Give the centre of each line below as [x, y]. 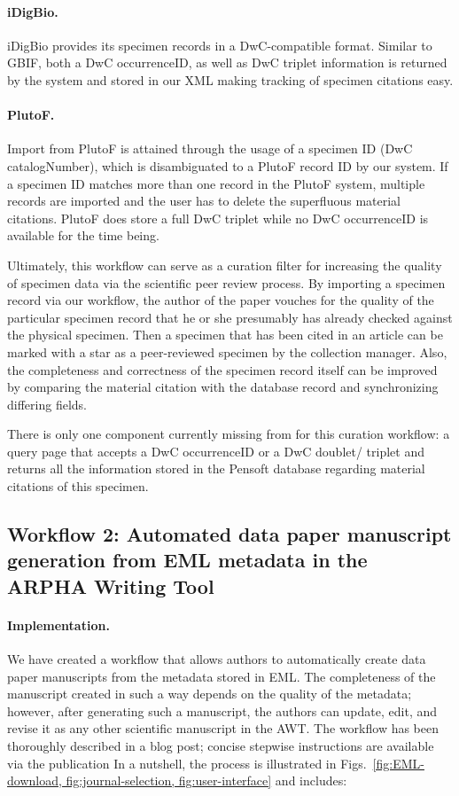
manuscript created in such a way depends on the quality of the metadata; [210, 694]
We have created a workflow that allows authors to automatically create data [217, 659]
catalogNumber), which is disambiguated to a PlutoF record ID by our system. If [228, 165]
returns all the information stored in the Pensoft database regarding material [216, 468]
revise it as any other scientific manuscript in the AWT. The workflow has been [223, 728]
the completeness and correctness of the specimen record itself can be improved [222, 369]
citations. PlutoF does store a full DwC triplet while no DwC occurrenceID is [218, 218]
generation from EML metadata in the [187, 560]
